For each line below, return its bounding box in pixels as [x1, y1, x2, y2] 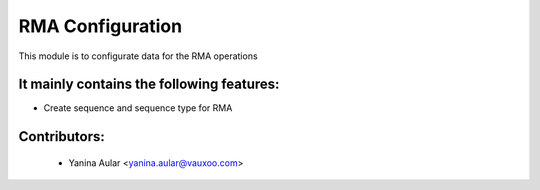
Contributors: [18, 128, 105, 145]
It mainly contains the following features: [18, 76, 280, 93]
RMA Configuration [18, 15, 183, 37]
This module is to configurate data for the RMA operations [18, 50, 259, 62]
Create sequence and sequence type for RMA [43, 102, 233, 114]
